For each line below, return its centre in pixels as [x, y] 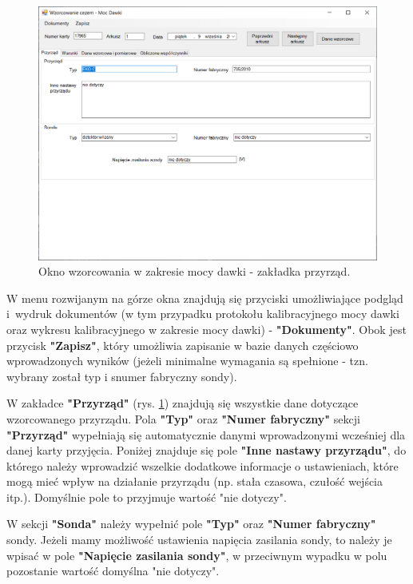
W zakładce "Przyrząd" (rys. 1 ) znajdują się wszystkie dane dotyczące [183, 403]
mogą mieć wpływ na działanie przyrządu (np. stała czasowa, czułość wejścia [195, 481]
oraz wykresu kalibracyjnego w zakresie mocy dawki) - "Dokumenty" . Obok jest [206, 329]
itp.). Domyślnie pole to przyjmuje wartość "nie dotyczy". [147, 497]
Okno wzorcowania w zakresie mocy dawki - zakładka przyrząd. [195, 271]
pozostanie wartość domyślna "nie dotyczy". [113, 571]
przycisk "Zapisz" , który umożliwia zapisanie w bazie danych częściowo [183, 345]
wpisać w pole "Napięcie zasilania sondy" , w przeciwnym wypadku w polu [197, 555]
